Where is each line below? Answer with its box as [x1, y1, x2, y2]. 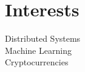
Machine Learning [5, 44, 72, 56]
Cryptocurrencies [5, 56, 69, 68]
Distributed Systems [5, 32, 81, 45]
